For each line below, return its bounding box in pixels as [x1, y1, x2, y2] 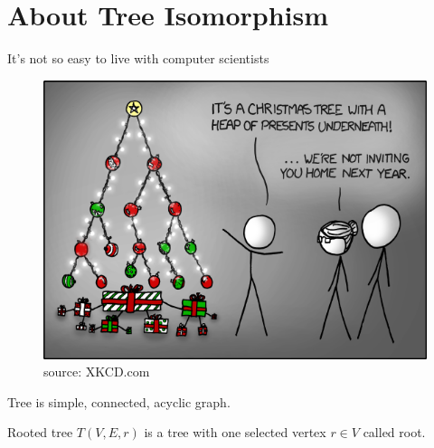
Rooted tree [7, 423, 73, 442]
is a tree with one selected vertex [144, 423, 326, 442]
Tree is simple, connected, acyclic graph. [7, 392, 231, 411]
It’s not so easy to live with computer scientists [7, 49, 269, 68]
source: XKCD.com [43, 362, 150, 381]
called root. [363, 423, 426, 442]
